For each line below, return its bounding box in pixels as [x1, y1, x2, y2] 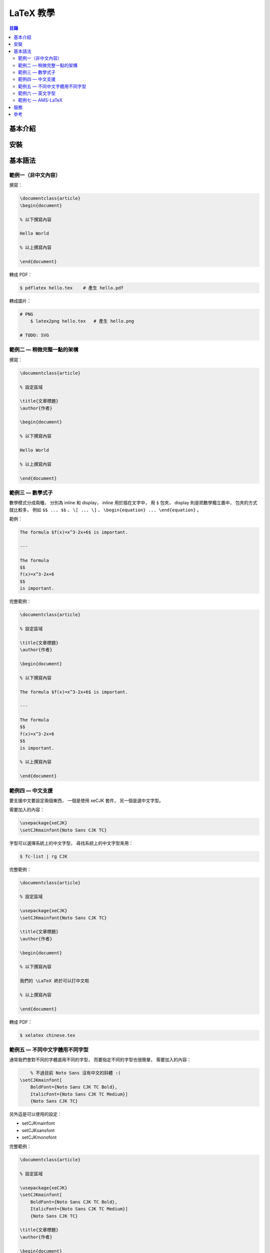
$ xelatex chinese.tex [19, 1032, 75, 1038]
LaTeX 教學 [9, 8, 55, 19]
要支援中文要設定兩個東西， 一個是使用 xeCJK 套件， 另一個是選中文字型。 [9, 797, 163, 803]
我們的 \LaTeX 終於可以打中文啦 [19, 978, 89, 984]
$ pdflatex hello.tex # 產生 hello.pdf [19, 285, 124, 291]
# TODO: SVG [19, 332, 49, 338]
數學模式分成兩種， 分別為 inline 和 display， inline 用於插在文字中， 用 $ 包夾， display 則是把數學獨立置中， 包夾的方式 [9, 500, 257, 506]
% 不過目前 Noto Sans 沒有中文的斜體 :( [30, 1070, 121, 1076]
